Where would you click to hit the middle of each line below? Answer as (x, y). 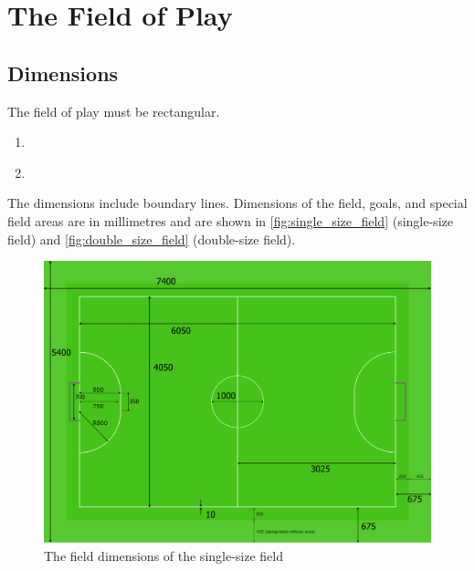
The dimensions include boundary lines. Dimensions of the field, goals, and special (237, 203)
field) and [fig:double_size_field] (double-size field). (152, 239)
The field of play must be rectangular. (114, 111)
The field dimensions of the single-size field (164, 556)
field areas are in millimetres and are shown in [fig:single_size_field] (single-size (230, 220)
